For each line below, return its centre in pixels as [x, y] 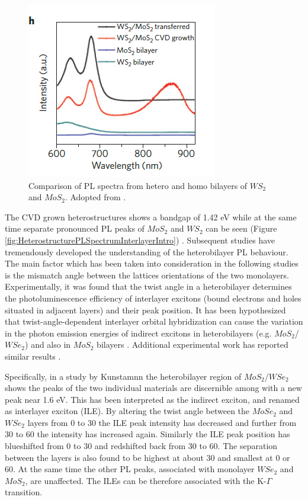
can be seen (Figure [241, 228]
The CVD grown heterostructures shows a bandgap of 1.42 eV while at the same [151, 217]
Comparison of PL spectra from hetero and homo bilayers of [138, 185]
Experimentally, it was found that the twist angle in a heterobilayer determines [148, 286]
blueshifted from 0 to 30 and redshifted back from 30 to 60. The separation [141, 446]
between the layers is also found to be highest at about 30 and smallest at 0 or [147, 457]
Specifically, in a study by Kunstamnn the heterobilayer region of [123, 376]
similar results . [33, 356]
